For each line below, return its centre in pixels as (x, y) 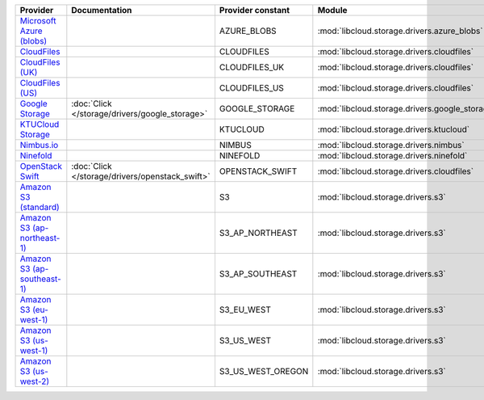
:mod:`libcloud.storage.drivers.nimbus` (391, 145)
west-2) (35, 381)
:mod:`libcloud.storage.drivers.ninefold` (392, 156)
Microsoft (38, 21)
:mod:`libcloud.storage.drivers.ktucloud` (394, 129)
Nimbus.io (39, 145)
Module (332, 10)
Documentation (102, 10)
